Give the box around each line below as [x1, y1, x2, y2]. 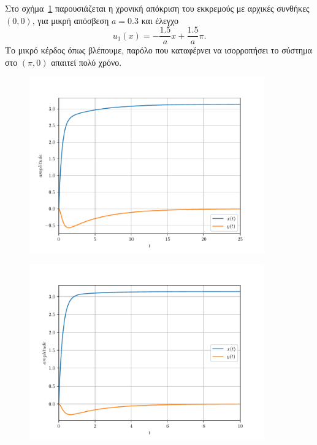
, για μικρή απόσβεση [32, 14, 109, 26]
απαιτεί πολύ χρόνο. [51, 55, 122, 68]
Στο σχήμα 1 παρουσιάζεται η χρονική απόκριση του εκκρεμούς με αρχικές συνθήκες [5, 2, 310, 14]
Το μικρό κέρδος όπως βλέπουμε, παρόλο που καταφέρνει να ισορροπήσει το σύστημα [5, 44, 312, 57]
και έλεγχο [141, 14, 178, 26]
